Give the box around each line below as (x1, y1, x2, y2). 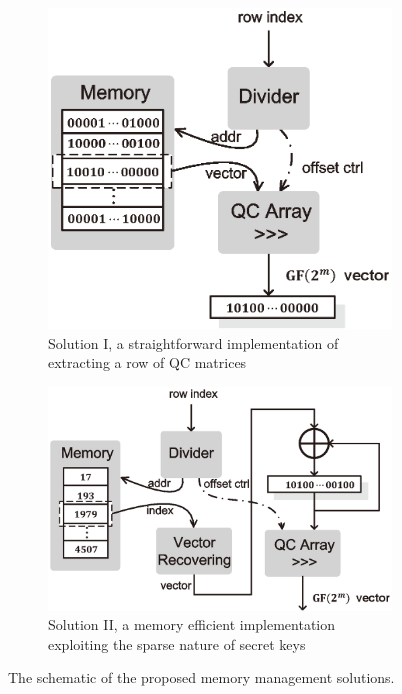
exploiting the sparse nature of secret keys (48, 633, 306, 654)
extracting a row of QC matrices (48, 352, 247, 373)
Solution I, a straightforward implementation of (48, 332, 339, 353)
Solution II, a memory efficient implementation (48, 614, 336, 635)
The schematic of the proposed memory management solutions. (8, 667, 395, 688)
